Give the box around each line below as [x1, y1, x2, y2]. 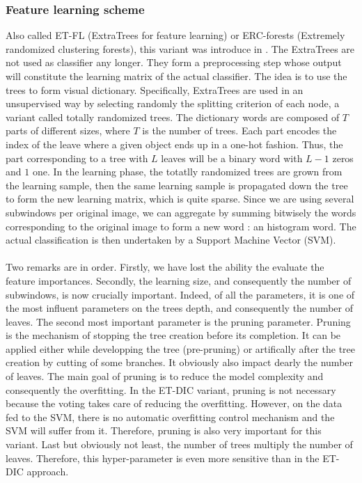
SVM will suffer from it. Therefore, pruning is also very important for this [6, 423, 322, 438]
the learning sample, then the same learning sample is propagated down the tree [6, 177, 348, 192]
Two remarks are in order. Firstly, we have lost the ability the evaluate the [6, 260, 324, 274]
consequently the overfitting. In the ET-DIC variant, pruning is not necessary [6, 382, 336, 397]
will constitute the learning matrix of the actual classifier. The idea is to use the [6, 69, 347, 83]
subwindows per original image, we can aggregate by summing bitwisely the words [6, 205, 356, 219]
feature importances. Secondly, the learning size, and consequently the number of [6, 273, 352, 287]
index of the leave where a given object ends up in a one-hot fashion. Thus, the [6, 136, 343, 151]
